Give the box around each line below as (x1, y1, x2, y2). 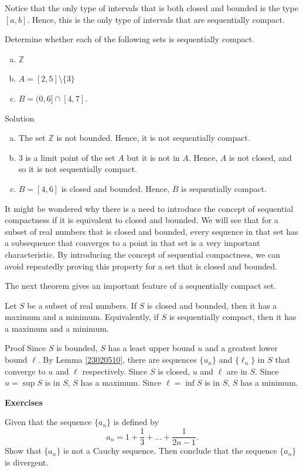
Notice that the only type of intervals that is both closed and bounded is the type (5, 2, 298, 14)
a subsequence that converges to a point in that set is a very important (5, 237, 260, 249)
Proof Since (5, 342, 46, 354)
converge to (5, 365, 46, 377)
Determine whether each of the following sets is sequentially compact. (5, 33, 254, 45)
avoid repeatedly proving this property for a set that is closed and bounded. (5, 259, 277, 272)
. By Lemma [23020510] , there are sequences (38, 353, 197, 366)
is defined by (113, 416, 159, 428)
